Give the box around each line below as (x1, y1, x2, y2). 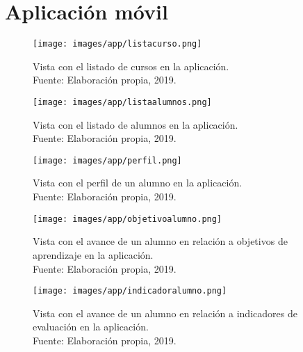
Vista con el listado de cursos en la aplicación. (33, 58, 229, 73)
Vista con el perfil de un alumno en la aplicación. (33, 175, 243, 190)
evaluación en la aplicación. (33, 319, 149, 334)
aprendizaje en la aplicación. (33, 247, 154, 262)
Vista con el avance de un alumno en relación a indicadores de (33, 305, 297, 320)
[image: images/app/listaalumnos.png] (33, 97, 212, 107)
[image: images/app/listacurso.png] (33, 39, 202, 49)
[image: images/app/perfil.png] (33, 155, 182, 166)
